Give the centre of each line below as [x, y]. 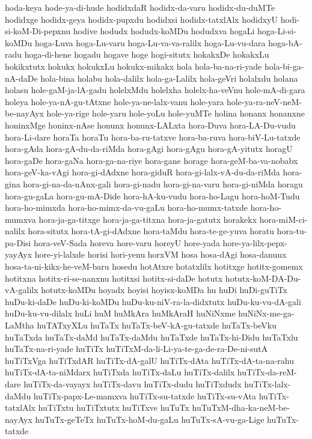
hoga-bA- [285, 42]
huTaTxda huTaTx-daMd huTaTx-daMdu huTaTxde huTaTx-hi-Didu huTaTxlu [151, 337]
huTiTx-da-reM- [267, 372]
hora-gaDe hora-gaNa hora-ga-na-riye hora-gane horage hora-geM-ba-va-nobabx [151, 160]
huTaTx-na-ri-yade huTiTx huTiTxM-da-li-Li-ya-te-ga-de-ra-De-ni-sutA [136, 349]
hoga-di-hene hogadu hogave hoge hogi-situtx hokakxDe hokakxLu [147, 54]
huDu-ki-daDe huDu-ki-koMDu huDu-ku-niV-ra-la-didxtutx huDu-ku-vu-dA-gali [153, 301]
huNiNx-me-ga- [266, 313]
